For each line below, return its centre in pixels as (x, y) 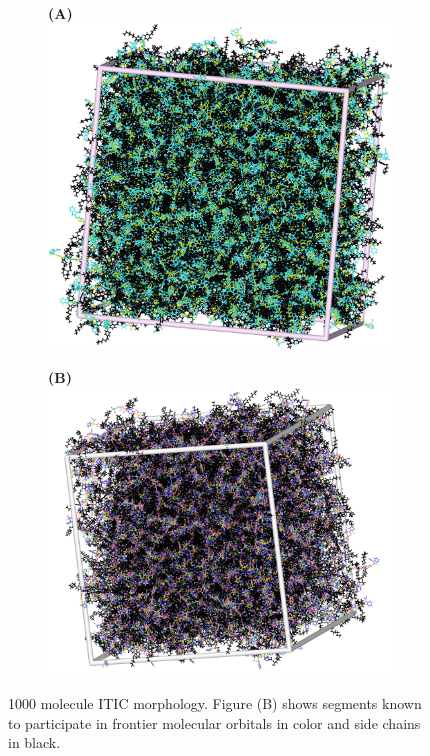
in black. (34, 742)
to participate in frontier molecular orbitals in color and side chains (214, 722)
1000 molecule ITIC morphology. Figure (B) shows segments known (215, 702)
